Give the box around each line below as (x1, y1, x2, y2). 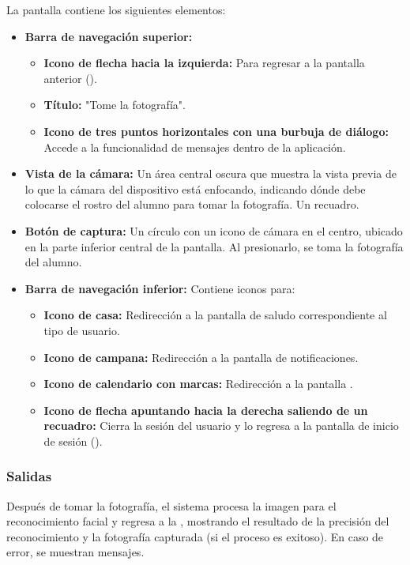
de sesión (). (43, 432, 103, 449)
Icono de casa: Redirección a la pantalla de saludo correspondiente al (43, 307, 387, 323)
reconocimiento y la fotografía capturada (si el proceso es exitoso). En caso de (6, 528, 384, 544)
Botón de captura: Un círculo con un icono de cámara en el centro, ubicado (24, 222, 403, 239)
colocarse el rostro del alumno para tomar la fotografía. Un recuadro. (24, 196, 359, 213)
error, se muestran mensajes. (6, 544, 145, 560)
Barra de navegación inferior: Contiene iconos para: (24, 280, 295, 296)
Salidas (6, 466, 52, 486)
